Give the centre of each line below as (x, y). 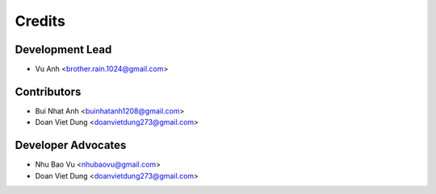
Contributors (48, 91)
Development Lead (63, 50)
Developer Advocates (71, 145)
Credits (40, 21)
